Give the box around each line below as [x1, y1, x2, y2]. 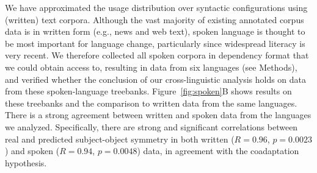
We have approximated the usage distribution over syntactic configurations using [5, 1, 308, 13]
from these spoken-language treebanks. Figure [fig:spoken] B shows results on [5, 85, 292, 97]
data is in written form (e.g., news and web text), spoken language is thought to [5, 25, 305, 38]
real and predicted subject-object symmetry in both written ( [5, 132, 235, 145]
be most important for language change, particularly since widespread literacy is [5, 37, 305, 49]
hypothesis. [5, 156, 47, 169]
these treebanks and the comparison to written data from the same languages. [5, 96, 297, 109]
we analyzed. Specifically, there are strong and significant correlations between [5, 120, 298, 133]
